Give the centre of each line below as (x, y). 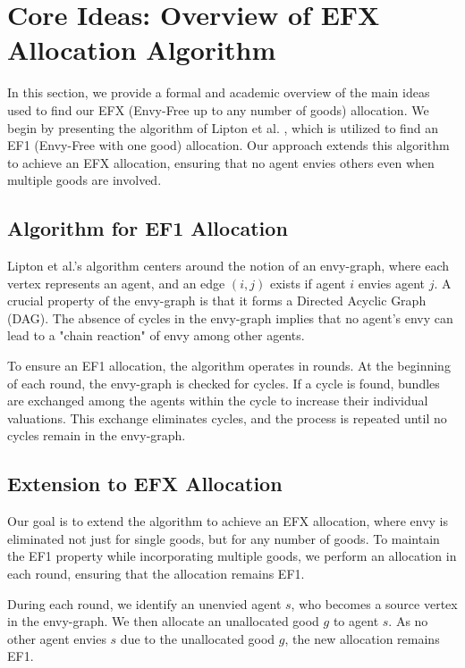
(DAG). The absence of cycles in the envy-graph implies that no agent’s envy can (230, 317)
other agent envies (57, 638)
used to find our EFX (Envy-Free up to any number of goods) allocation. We (218, 109)
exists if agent (308, 283)
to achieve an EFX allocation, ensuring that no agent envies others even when (221, 162)
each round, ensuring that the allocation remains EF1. (156, 573)
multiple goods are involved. (85, 180)
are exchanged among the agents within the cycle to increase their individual (218, 401)
